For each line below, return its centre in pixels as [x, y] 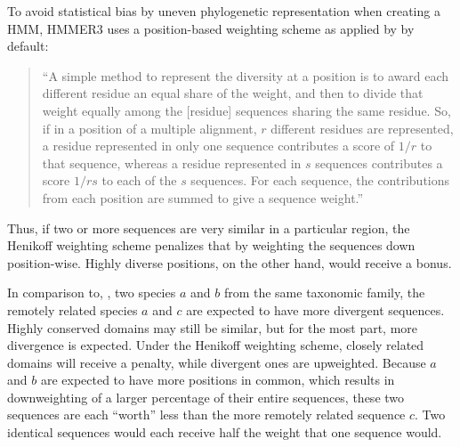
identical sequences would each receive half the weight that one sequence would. [225, 432]
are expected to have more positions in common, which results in [218, 380]
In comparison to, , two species [92, 293]
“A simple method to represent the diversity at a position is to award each [246, 75]
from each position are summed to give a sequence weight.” [203, 197]
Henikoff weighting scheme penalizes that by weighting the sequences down [211, 245]
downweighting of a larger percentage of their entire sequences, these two [206, 397]
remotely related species [73, 309]
